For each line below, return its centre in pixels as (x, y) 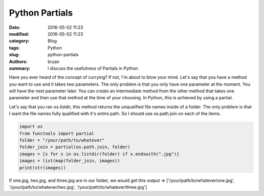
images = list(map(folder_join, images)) (70, 161)
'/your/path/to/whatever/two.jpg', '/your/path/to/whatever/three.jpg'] (78, 187)
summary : (20, 68)
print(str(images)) (43, 168)
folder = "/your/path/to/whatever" (62, 140)
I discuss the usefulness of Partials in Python (93, 68)
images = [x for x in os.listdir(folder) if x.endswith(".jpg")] (99, 154)
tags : (14, 48)
